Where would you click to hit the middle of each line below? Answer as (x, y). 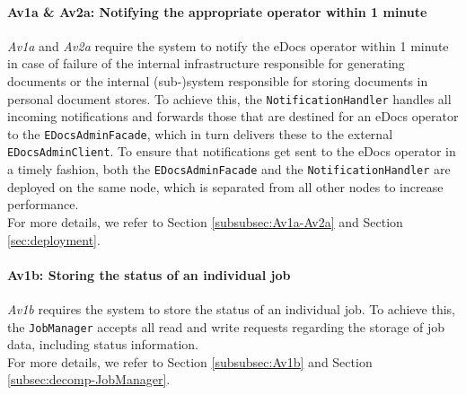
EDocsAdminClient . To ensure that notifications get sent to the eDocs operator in (232, 151)
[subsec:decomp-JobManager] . (89, 379)
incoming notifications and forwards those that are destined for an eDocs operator (233, 116)
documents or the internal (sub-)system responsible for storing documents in (218, 80)
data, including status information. (103, 344)
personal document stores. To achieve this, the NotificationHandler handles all (229, 98)
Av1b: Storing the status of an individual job (149, 274)
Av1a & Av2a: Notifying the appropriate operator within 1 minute (217, 11)
